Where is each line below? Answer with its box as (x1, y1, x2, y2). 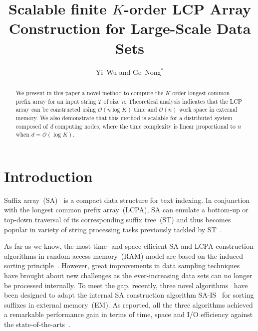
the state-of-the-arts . (4, 319, 70, 329)
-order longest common (170, 88, 230, 97)
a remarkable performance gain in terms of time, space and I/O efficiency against (4, 309, 253, 320)
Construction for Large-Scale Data (8, 18, 251, 38)
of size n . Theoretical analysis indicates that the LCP (103, 97, 242, 105)
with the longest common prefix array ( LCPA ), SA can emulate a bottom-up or (4, 204, 249, 215)
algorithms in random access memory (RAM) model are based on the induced (4, 250, 243, 261)
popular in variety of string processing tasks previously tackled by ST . (4, 224, 222, 234)
